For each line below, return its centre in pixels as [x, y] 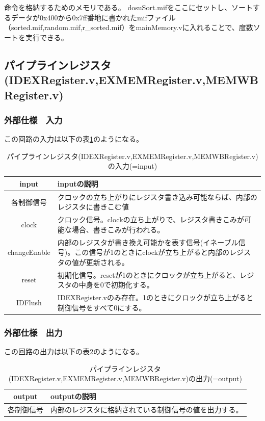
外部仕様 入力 [33, 120]
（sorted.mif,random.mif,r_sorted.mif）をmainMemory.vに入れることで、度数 [129, 27]
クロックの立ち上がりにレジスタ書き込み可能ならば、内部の [157, 196]
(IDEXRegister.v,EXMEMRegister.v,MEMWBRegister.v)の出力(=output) [125, 378]
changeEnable [29, 252]
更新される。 [107, 262]
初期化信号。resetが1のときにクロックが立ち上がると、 [149, 274]
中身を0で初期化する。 [116, 285]
